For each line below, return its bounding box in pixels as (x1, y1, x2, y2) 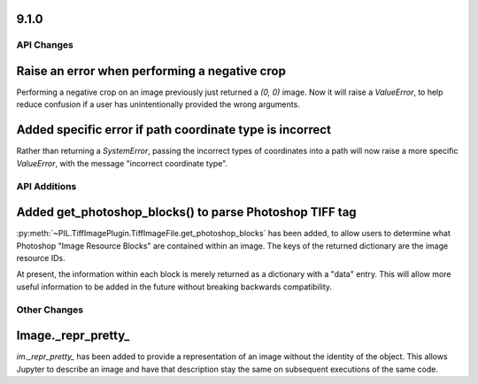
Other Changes (16, 303, 84, 316)
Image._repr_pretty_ (16, 328, 130, 343)
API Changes (16, 39, 74, 51)
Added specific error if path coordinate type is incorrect (16, 122, 332, 137)
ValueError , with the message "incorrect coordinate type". (16, 157, 228, 168)
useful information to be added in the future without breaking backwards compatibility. (16, 281, 332, 292)
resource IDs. (16, 253, 66, 264)
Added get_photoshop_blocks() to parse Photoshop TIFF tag (16, 204, 358, 220)
